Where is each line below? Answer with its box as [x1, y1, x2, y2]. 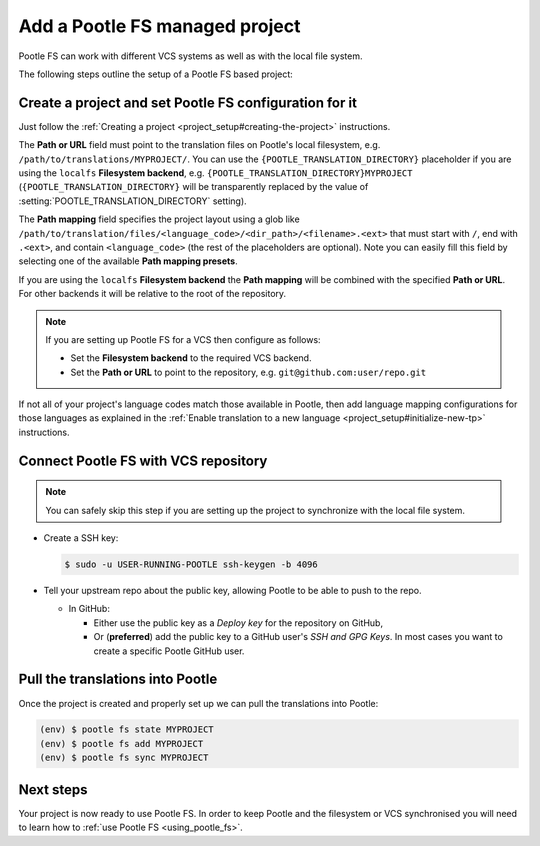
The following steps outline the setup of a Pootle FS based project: [18, 68, 294, 80]
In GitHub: [68, 603, 110, 615]
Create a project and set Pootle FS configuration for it [18, 94, 357, 111]
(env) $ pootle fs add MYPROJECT [39, 738, 204, 749]
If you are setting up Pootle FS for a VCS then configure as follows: [45, 333, 321, 345]
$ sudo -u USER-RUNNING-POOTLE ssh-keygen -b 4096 [64, 559, 319, 570]
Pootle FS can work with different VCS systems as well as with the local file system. [18, 50, 363, 62]
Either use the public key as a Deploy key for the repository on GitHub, [93, 616, 384, 629]
